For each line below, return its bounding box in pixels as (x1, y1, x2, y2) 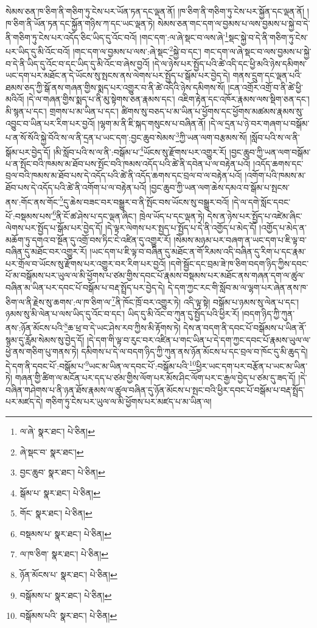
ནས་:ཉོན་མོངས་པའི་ (5, 321, 64, 334)
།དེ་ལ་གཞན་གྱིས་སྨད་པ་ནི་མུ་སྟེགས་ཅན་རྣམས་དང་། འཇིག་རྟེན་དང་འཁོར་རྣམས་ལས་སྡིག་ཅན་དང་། (27, 93, 310, 105)
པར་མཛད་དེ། (5, 395, 43, 408)
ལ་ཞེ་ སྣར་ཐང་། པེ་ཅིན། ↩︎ (19, 424, 95, 437)
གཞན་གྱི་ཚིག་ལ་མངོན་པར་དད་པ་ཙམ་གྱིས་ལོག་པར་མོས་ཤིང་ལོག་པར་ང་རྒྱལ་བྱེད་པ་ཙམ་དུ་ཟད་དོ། (15, 371, 296, 384)
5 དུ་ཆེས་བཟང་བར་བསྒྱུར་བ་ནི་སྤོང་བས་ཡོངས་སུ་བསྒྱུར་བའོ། (60, 193, 229, 208)
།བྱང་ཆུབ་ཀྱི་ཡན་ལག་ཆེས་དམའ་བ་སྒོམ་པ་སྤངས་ (149, 180, 290, 193)
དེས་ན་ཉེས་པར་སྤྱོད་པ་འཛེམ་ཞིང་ (207, 209, 302, 222)
